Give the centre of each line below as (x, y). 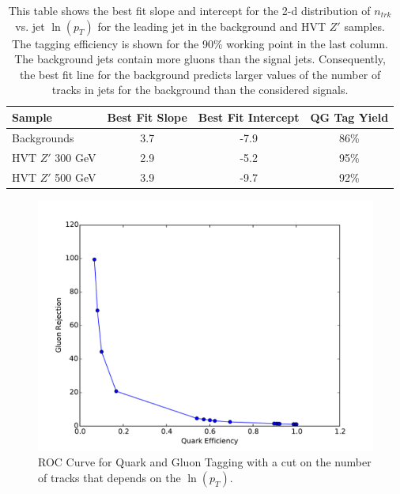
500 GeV (75, 177)
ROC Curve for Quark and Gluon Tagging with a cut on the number (205, 462)
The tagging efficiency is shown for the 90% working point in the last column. (200, 43)
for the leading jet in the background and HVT (212, 26)
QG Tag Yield (349, 117)
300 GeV (75, 157)
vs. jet (30, 26)
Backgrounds (43, 137)
